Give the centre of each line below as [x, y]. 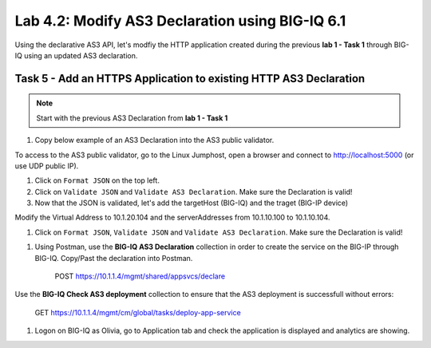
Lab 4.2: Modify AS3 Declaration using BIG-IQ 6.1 [180, 21]
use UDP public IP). [47, 166]
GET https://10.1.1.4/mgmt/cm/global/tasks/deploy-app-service [138, 312]
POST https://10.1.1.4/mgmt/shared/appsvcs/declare [140, 276]
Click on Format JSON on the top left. [97, 180]
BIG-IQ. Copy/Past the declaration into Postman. [114, 258]
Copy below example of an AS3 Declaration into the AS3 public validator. [154, 140]
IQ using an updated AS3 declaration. [76, 55]
